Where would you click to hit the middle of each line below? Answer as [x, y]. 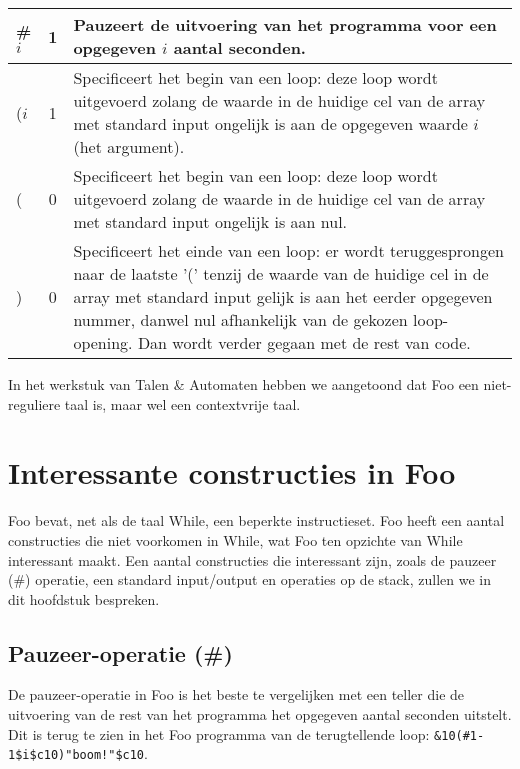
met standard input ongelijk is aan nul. [210, 221]
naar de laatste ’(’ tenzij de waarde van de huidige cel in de [281, 273]
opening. [103, 342]
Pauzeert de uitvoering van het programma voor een [285, 24]
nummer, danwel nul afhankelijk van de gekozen [240, 319]
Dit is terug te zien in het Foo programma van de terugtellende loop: [219, 733]
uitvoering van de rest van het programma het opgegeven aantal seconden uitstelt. [260, 714]
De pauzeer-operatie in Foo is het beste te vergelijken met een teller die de [236, 694]
